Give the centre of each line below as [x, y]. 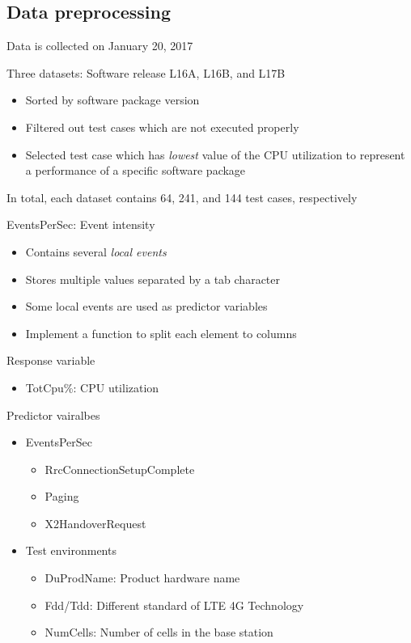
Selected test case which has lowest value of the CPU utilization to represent [215, 154]
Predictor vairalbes [53, 415]
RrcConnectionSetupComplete [120, 469]
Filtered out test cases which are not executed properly [162, 127]
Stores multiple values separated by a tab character [153, 279]
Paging [62, 496]
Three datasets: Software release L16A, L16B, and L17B [146, 72]
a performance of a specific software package [136, 170]
